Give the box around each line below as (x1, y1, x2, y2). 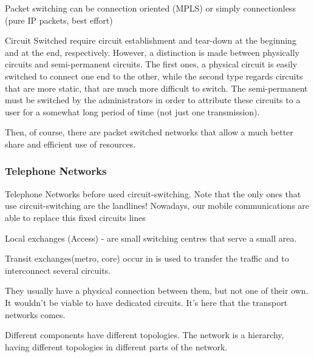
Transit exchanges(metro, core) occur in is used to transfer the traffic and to (5, 252, 289, 265)
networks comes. (5, 308, 66, 321)
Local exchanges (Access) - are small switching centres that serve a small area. (5, 231, 297, 244)
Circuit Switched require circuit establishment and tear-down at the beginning (5, 34, 296, 47)
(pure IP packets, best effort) (5, 13, 113, 26)
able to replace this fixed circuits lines (5, 211, 146, 223)
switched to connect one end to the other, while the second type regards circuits (5, 69, 303, 82)
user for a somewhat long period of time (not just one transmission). (5, 105, 260, 118)
